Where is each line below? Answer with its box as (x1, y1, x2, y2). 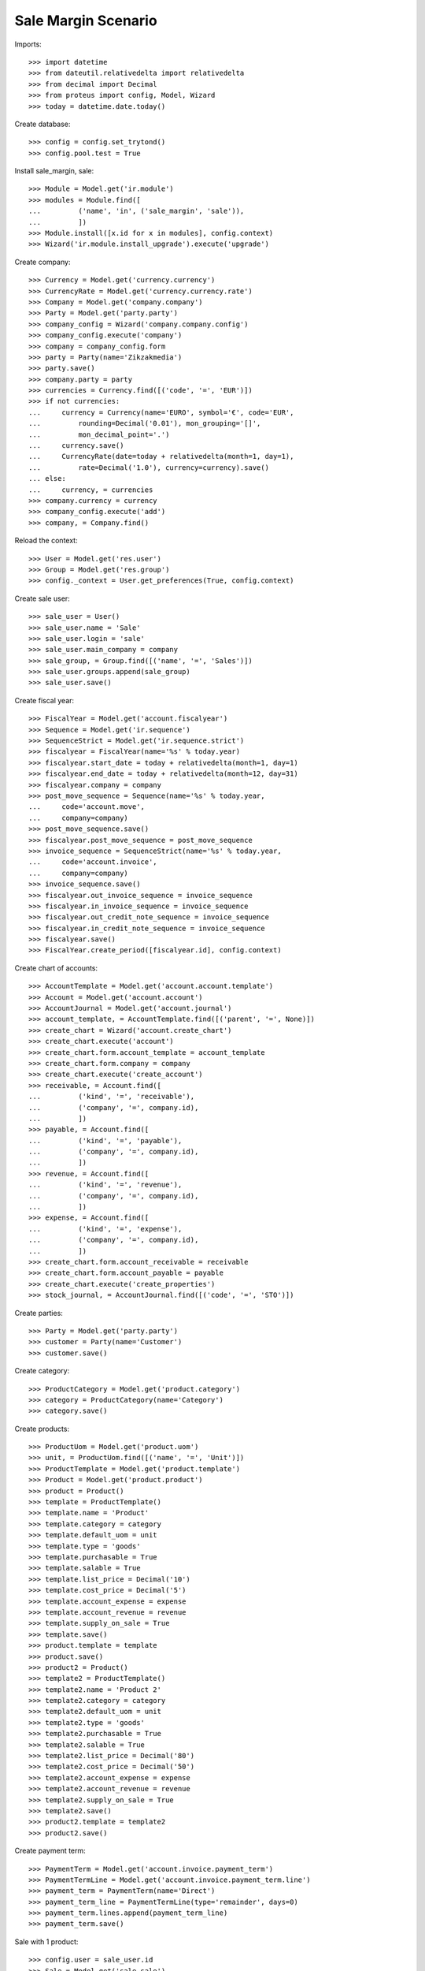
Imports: (14, 39, 42, 49)
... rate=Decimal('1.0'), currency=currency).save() (28, 463, 269, 472)
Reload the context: (14, 536, 78, 546)
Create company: (14, 257, 71, 266)
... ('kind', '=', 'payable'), (28, 1136, 183, 1145)
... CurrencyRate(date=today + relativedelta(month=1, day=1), (28, 452, 294, 461)
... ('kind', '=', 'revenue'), (28, 1180, 183, 1190)
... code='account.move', (28, 803, 146, 811)
